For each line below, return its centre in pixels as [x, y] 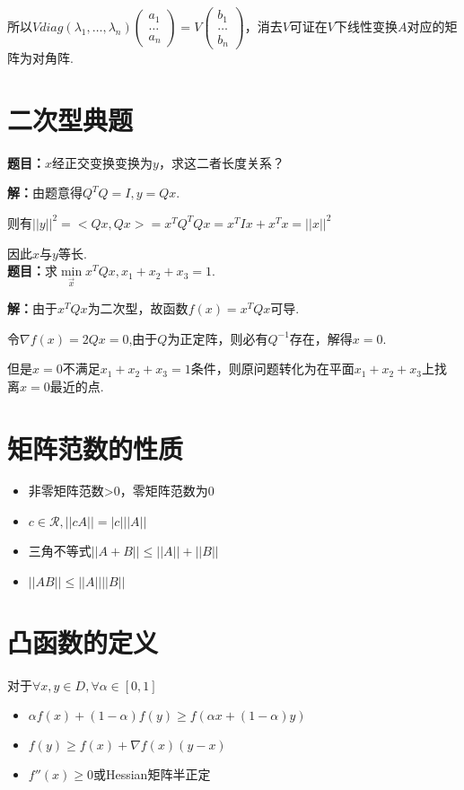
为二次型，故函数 [138, 307]
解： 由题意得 [45, 193]
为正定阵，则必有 [218, 338]
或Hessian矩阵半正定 [152, 774]
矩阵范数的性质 [96, 448]
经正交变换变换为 [103, 162]
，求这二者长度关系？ [221, 162]
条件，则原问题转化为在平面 [272, 369]
